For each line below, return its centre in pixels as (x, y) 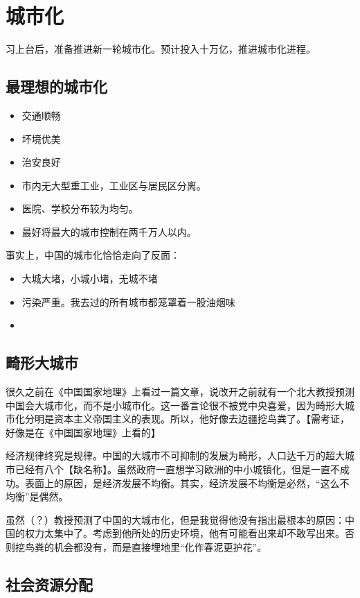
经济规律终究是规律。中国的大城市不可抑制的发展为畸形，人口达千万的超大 (175, 455)
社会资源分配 (49, 584)
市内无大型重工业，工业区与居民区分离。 (114, 185)
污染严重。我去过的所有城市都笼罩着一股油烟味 (128, 301)
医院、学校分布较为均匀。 (80, 208)
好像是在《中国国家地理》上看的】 (83, 432)
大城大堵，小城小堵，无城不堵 (90, 279)
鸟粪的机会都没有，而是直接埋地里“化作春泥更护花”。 (146, 547)
